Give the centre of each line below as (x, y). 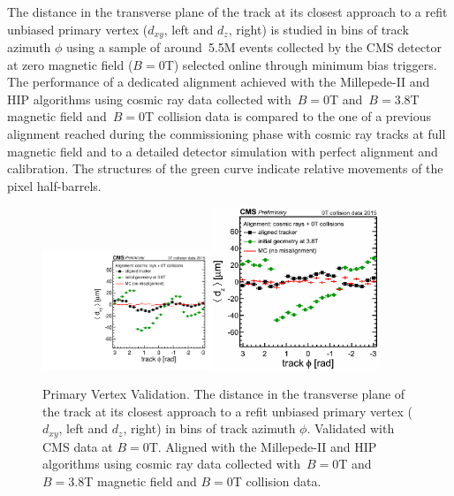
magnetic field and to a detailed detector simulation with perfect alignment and (223, 151)
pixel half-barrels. (54, 185)
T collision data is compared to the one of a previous (288, 116)
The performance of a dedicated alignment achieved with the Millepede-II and (219, 82)
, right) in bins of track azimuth (209, 428)
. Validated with (351, 428)
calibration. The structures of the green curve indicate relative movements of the (225, 168)
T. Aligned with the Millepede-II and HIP (263, 446)
